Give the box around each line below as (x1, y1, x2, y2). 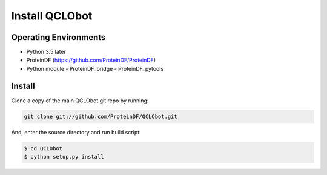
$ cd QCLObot (24, 145, 63, 151)
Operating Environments (11, 32, 106, 42)
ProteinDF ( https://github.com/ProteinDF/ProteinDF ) (26, 56, 156, 64)
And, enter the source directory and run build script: (11, 128, 142, 136)
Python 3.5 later (26, 48, 67, 56)
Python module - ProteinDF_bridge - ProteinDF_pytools (26, 65, 164, 72)
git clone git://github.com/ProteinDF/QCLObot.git (24, 113, 178, 120)
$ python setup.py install (24, 153, 104, 160)
